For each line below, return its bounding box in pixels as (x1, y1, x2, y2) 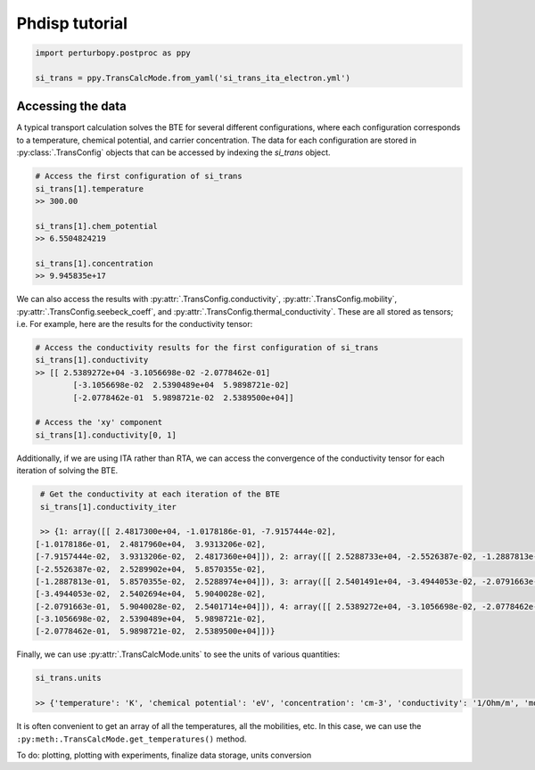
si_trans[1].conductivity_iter (40, 502, 177, 512)
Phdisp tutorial (16, 13, 128, 33)
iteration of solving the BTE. (16, 465, 119, 476)
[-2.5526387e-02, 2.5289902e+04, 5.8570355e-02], (35, 564, 267, 574)
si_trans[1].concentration (35, 258, 153, 268)
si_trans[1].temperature (35, 184, 144, 193)
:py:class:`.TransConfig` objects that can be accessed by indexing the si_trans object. (16, 147, 331, 158)
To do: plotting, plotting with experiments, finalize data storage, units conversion (16, 750, 312, 760)
